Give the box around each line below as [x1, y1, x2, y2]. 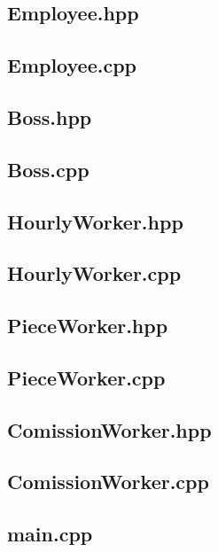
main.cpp [7, 520, 93, 548]
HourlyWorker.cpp [7, 260, 182, 287]
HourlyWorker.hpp [7, 207, 183, 235]
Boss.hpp [7, 103, 92, 130]
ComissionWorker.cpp [7, 468, 209, 495]
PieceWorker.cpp [7, 363, 166, 391]
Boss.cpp [7, 155, 90, 183]
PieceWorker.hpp [7, 312, 168, 339]
